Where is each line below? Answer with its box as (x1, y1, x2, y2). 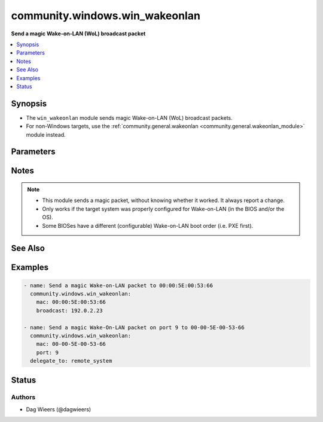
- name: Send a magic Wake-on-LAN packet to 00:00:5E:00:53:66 (23, 282, 214, 289)
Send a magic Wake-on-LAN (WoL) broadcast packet (11, 30, 146, 37)
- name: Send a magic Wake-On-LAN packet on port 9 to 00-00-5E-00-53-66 (23, 324, 245, 331)
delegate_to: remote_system (30, 357, 112, 364)
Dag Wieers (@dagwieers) (26, 405, 92, 413)
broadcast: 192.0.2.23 (36, 307, 103, 314)
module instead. (26, 131, 66, 138)
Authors (11, 393, 36, 402)
